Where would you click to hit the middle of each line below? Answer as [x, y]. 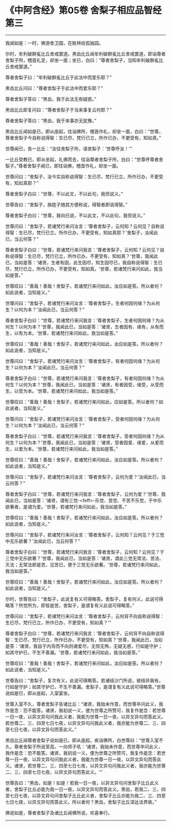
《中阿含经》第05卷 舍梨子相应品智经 [83, 10]
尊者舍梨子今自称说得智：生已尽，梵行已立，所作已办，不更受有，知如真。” [83, 137]
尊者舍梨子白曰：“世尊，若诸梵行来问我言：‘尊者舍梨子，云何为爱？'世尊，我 [86, 494]
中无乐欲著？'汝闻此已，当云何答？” [43, 541]
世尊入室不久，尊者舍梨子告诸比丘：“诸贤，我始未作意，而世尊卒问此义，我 [84, 704]
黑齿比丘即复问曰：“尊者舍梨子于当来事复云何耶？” [59, 109]
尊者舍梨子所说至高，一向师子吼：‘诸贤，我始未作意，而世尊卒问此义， [88, 747]
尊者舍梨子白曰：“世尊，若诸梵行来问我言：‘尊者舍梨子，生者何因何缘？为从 [85, 320]
